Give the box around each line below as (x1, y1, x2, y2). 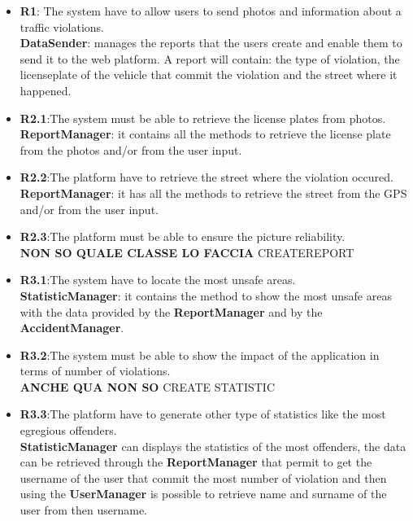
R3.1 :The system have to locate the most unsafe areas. (20, 271, 296, 288)
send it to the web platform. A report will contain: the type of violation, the (20, 50, 400, 67)
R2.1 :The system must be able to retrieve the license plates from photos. (20, 109, 386, 126)
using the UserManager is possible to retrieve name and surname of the (20, 485, 387, 502)
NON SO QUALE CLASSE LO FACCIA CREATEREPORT (20, 243, 354, 260)
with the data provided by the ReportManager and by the (20, 303, 323, 320)
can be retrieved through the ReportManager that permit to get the (20, 453, 372, 471)
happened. (20, 81, 72, 99)
